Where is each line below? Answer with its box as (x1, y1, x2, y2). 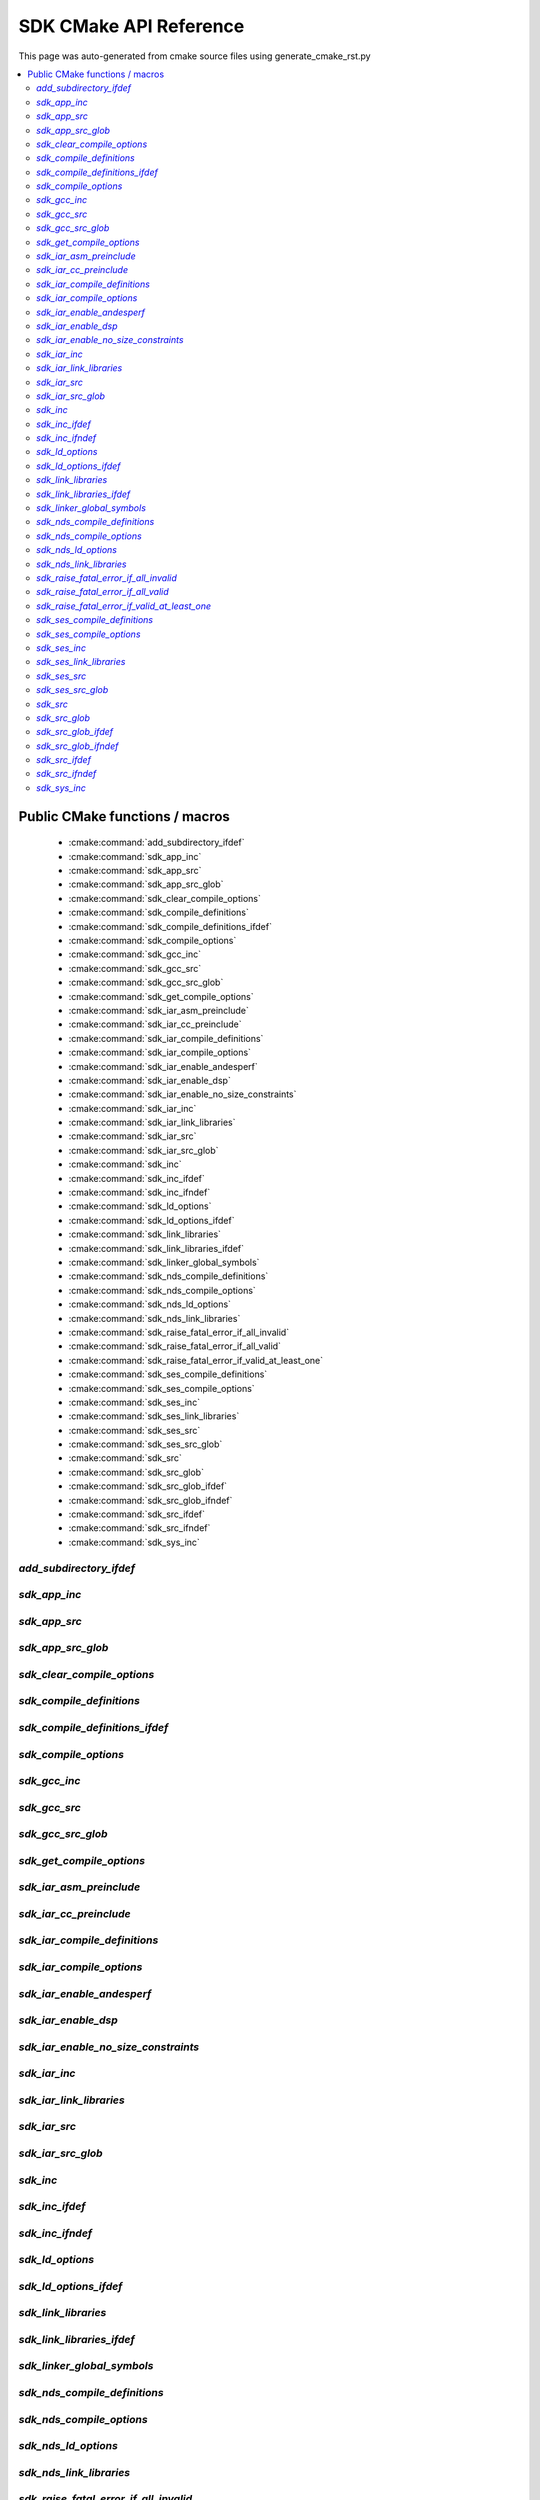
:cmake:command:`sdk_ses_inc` (68, 1396, 200, 1408)
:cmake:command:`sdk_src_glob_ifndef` (68, 1494, 233, 1506)
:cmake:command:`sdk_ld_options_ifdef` (68, 1214, 235, 1226)
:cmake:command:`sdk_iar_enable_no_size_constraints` (68, 1088, 297, 1100)
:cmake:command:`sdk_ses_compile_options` (68, 1382, 255, 1394)
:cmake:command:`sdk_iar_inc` (68, 1102, 197, 1114)
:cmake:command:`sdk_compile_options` (68, 935, 237, 946)
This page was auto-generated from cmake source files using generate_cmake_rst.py (18, 50, 371, 62)
